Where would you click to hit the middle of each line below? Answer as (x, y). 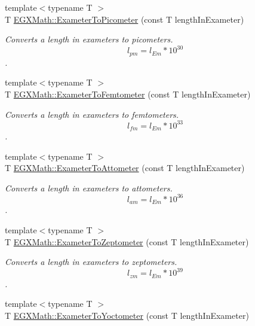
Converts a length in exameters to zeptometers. (91, 262)
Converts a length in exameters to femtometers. (92, 114)
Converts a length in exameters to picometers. (89, 39)
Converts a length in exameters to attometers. (89, 188)
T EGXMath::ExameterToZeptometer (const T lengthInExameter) (127, 241)
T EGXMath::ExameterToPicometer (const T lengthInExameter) (125, 19)
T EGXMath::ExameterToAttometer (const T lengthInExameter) (125, 168)
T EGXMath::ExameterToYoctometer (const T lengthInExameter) (127, 315)
